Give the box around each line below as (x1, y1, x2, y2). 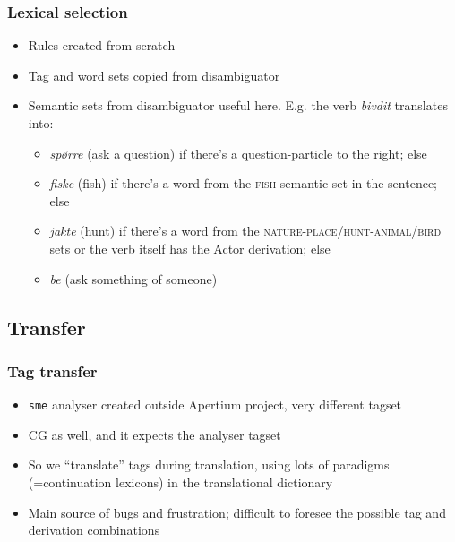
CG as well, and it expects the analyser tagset (28, 425, 281, 443)
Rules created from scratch (28, 36, 176, 55)
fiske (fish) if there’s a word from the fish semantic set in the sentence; (49, 174, 437, 193)
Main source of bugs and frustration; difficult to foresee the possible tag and (28, 503, 446, 521)
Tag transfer (7, 359, 98, 382)
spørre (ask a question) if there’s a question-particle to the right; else (49, 143, 427, 162)
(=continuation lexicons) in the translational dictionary (28, 473, 333, 491)
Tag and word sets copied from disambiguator (28, 65, 280, 84)
